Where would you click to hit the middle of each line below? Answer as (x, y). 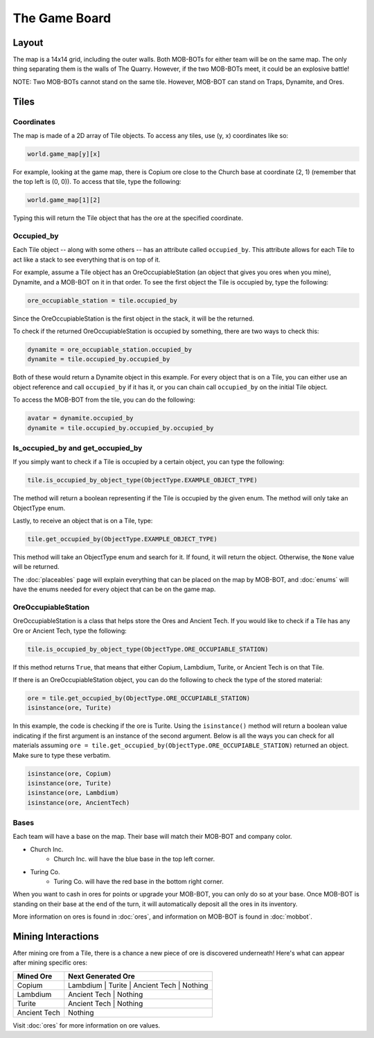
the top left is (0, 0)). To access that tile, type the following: (97, 182)
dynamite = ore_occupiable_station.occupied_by (109, 349)
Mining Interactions (56, 936)
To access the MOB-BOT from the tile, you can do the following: (104, 400)
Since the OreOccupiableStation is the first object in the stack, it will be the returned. (133, 318)
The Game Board (62, 18)
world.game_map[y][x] (64, 154)
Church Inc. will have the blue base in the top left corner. (134, 859)
